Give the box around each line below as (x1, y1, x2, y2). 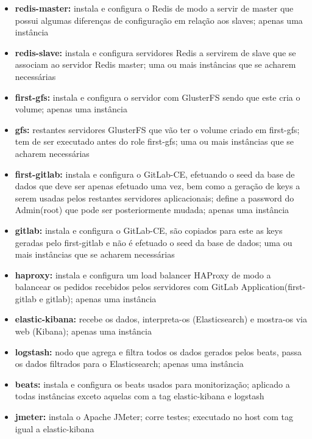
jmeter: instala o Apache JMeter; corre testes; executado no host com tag (15, 410, 294, 423)
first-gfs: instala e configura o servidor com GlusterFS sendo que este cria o (15, 90, 300, 103)
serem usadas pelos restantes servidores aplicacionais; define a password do (15, 191, 294, 204)
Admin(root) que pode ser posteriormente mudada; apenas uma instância (15, 203, 289, 216)
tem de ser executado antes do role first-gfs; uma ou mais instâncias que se (15, 135, 294, 148)
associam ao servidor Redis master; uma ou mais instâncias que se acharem (15, 58, 296, 71)
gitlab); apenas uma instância (46, 292, 157, 305)
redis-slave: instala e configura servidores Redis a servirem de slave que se (15, 46, 296, 59)
